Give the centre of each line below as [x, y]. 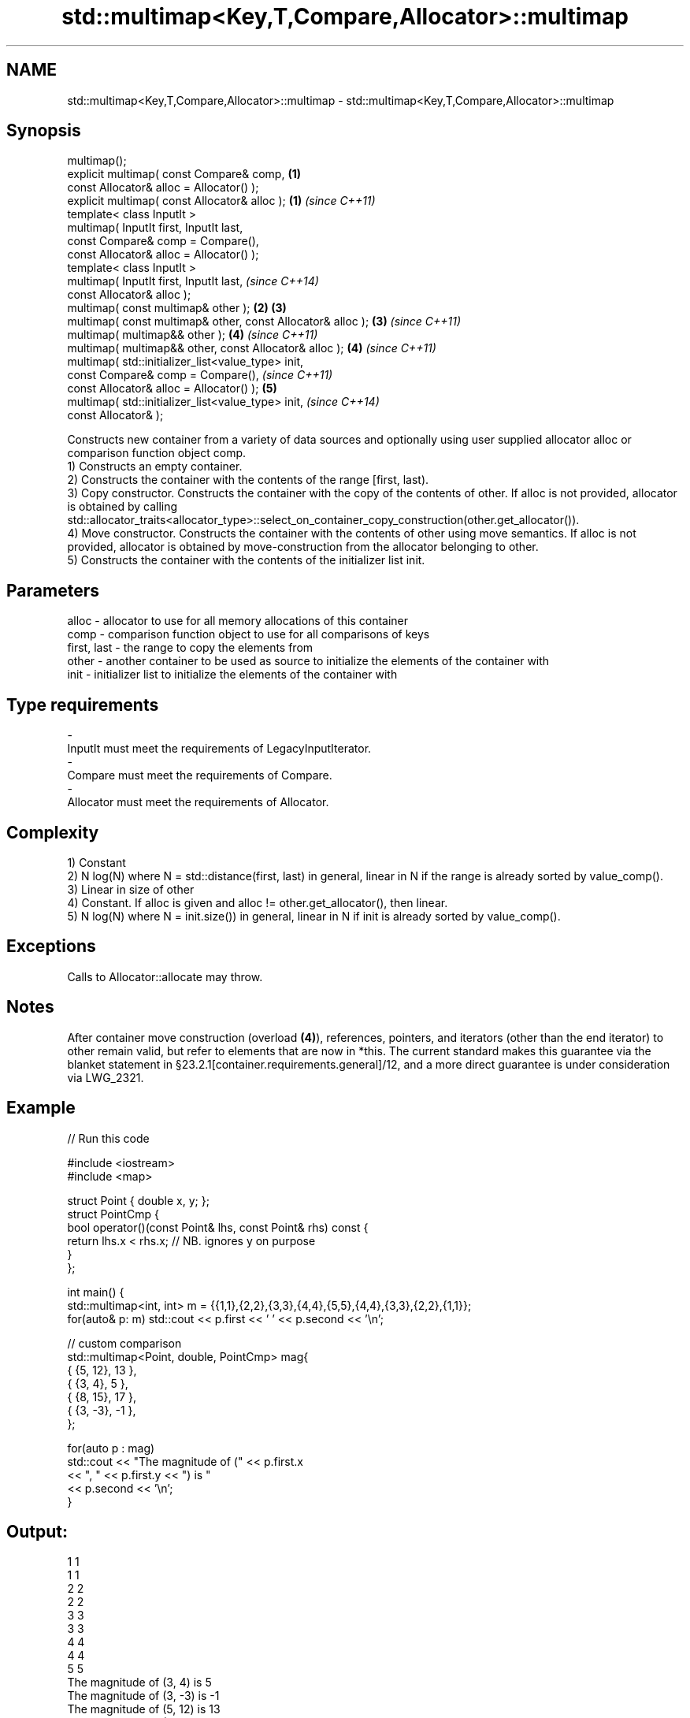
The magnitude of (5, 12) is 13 [144, 1709]
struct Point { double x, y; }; [138, 1200]
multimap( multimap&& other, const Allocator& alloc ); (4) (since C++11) [252, 348]
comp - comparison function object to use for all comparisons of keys [249, 634]
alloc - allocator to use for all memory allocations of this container [238, 621]
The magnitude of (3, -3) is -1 [143, 1696]
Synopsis [44, 131]
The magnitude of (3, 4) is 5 [139, 1683]
